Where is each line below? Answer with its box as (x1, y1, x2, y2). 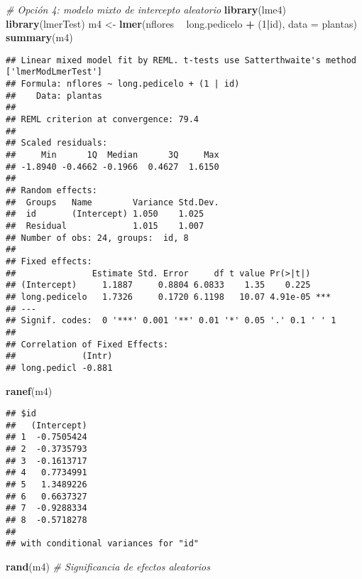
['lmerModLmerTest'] (6, 67, 103, 77)
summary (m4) (6, 30, 73, 45)
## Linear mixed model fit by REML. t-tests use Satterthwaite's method (6, 55, 356, 65)
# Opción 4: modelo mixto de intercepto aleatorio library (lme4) (6, 2, 286, 16)
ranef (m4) (6, 383, 53, 398)
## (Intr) (6, 351, 113, 362)
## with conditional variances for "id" (6, 539, 199, 549)
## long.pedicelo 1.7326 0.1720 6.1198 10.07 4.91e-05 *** (6, 291, 331, 302)
